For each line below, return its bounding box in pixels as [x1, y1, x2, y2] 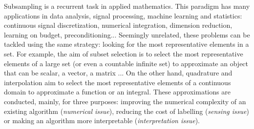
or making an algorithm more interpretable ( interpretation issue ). [4, 115, 200, 126]
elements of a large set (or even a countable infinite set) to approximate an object [4, 58, 249, 68]
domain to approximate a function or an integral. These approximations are [4, 87, 231, 97]
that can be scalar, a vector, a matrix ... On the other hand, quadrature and [4, 68, 233, 78]
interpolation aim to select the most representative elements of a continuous [4, 77, 231, 87]
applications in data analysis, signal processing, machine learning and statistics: [4, 10, 242, 20]
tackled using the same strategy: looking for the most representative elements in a [4, 39, 249, 49]
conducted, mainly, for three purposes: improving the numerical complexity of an [4, 96, 246, 106]
